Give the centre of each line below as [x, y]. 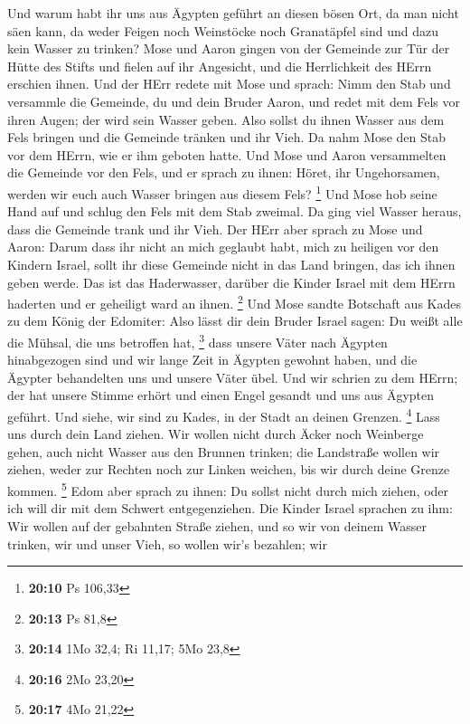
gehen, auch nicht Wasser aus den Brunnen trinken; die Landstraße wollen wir [224, 451]
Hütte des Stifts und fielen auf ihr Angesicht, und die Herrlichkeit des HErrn [220, 66]
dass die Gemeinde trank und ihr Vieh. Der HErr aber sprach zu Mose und [215, 229]
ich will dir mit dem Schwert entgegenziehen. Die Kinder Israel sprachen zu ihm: [230, 508]
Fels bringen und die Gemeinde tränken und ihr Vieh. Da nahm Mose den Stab [226, 137]
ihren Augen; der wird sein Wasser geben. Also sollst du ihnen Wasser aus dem [226, 119]
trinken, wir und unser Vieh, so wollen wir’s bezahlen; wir [167, 543]
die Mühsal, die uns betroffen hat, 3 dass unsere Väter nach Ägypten [197, 341]
